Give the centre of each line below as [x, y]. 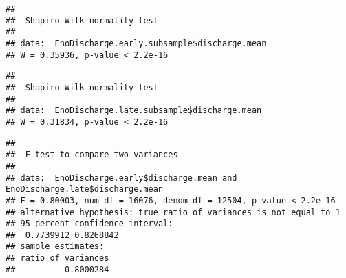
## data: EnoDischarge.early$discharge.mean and [121, 178]
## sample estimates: [55, 247]
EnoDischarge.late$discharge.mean [85, 189]
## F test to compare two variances [92, 155]
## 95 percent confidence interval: [89, 224]
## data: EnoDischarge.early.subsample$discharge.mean [136, 43]
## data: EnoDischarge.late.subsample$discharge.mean [134, 111]
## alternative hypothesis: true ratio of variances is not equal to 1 [173, 212]
